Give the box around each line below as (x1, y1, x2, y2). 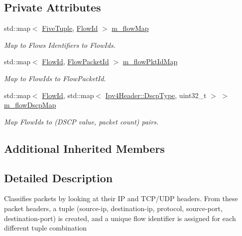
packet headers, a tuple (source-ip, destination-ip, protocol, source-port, (4, 203, 223, 213)
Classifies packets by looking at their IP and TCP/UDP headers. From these (4, 193, 238, 204)
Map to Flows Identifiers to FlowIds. (4, 39, 116, 50)
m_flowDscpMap (4, 100, 56, 110)
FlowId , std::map (42, 90, 94, 100)
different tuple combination (4, 223, 87, 233)
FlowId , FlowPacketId (42, 56, 109, 67)
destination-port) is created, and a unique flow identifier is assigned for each (4, 213, 236, 223)
